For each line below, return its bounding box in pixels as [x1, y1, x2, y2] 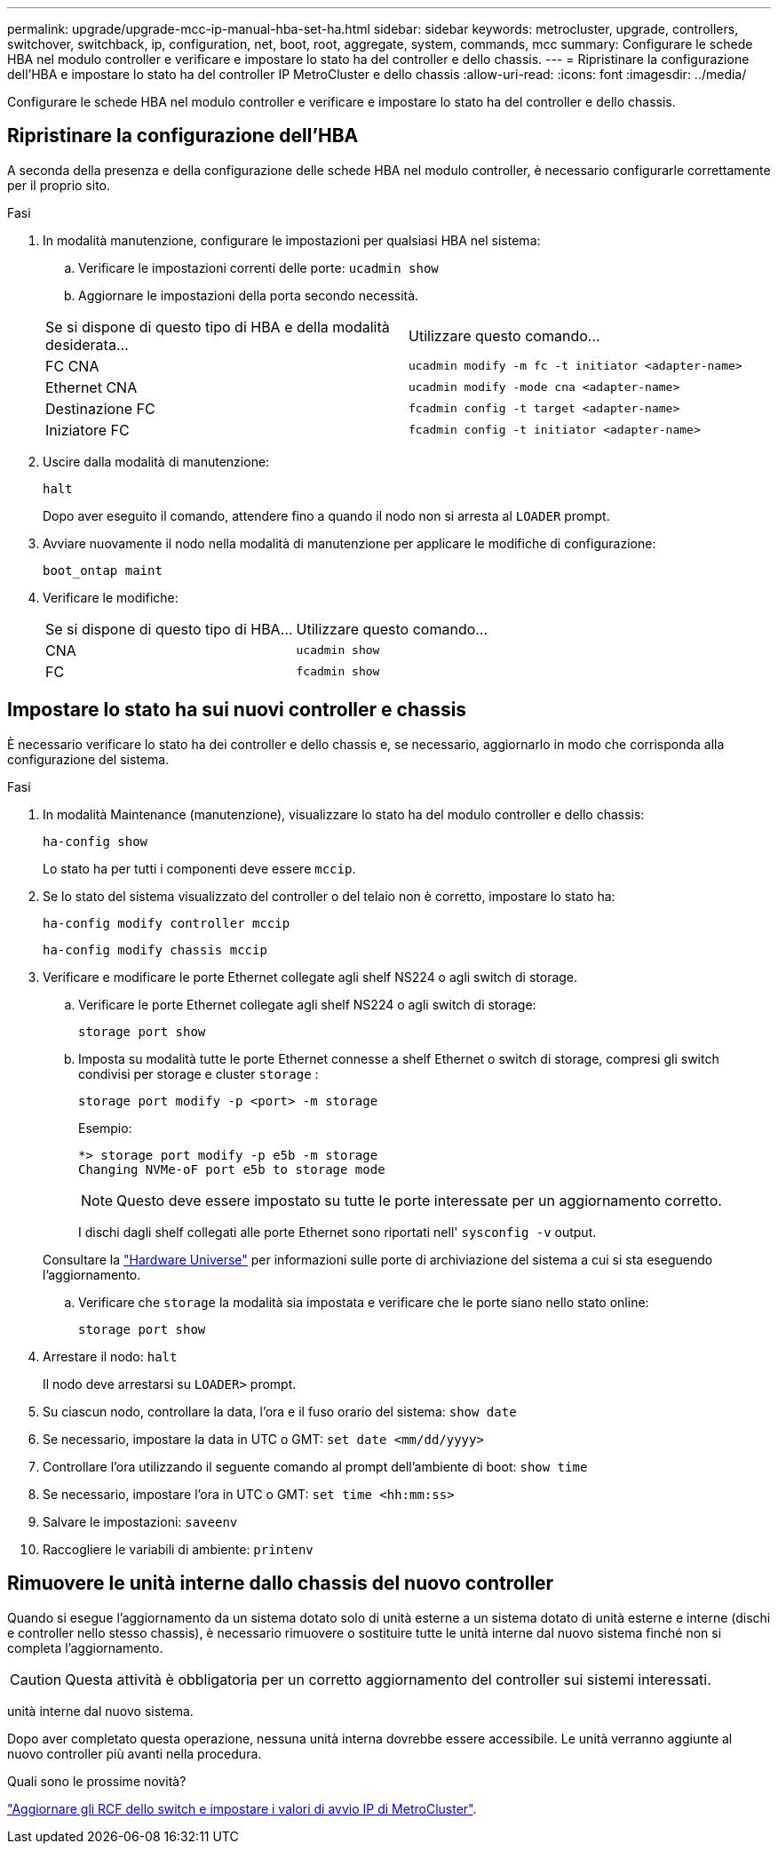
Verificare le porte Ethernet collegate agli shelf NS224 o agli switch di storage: [78, 996, 536, 1012]
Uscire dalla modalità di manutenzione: [43, 453, 270, 469]
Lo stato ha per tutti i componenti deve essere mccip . [43, 860, 356, 876]
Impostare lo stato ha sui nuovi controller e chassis [7, 698, 467, 722]
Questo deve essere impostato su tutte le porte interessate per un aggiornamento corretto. [116, 1191, 722, 1209]
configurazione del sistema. [7, 751, 170, 767]
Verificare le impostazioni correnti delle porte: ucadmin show [78, 259, 439, 275]
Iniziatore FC [45, 420, 130, 439]
